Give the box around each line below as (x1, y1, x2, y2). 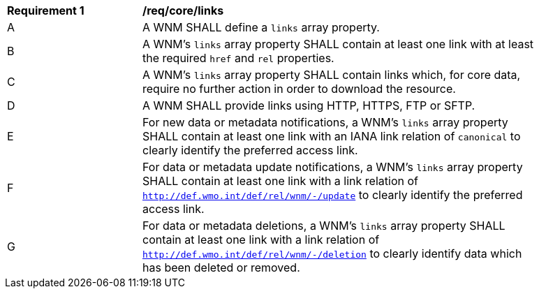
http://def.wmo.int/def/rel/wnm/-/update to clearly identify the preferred (142, 188, 523, 202)
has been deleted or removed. (142, 260, 300, 274)
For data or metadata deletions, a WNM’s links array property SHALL (142, 219, 505, 233)
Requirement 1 (7, 3, 84, 17)
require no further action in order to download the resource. (142, 82, 456, 96)
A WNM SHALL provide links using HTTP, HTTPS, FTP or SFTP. (142, 98, 475, 112)
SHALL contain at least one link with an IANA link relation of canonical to (142, 129, 521, 143)
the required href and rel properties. (142, 51, 334, 65)
